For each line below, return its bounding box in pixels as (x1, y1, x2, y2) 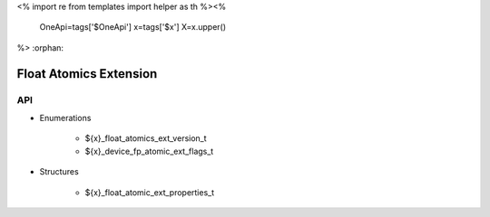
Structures (39, 166, 79, 177)
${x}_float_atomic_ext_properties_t (84, 186, 215, 198)
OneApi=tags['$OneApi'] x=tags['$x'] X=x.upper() (39, 22, 227, 33)
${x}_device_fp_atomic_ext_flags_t (84, 146, 214, 156)
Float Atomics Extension (16, 66, 158, 81)
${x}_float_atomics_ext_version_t (84, 133, 208, 144)
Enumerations (39, 112, 92, 123)
